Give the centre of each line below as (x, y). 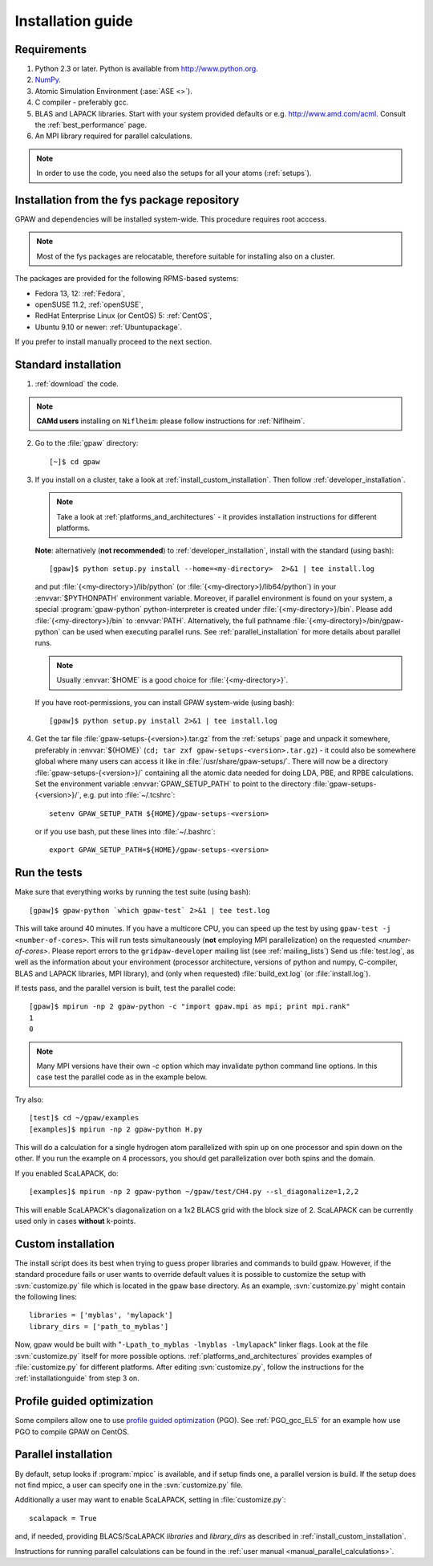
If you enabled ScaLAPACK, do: (67, 1173)
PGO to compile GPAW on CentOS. (72, 1431)
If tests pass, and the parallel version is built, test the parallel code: (125, 989)
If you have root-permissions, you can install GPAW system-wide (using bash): (164, 702)
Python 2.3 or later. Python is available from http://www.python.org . (146, 69)
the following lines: (46, 1297)
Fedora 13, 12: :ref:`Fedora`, (80, 293)
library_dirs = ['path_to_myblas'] (99, 1326)
